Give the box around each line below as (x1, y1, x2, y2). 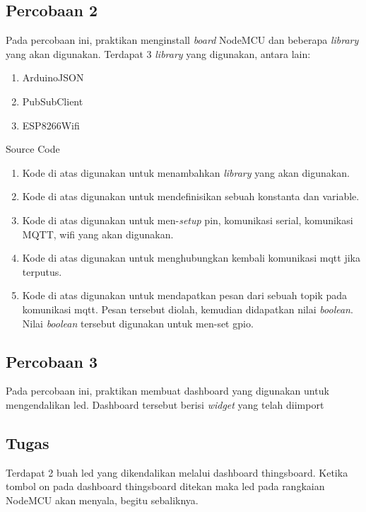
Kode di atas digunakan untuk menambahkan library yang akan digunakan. (22, 165, 350, 180)
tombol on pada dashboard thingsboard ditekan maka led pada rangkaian (6, 479, 325, 494)
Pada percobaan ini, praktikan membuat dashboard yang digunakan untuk (6, 383, 329, 398)
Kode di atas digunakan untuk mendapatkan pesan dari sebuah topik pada (22, 288, 348, 303)
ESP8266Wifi (22, 117, 80, 132)
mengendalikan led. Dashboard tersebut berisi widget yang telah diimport (6, 397, 324, 412)
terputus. (22, 264, 62, 279)
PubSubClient (22, 93, 83, 108)
